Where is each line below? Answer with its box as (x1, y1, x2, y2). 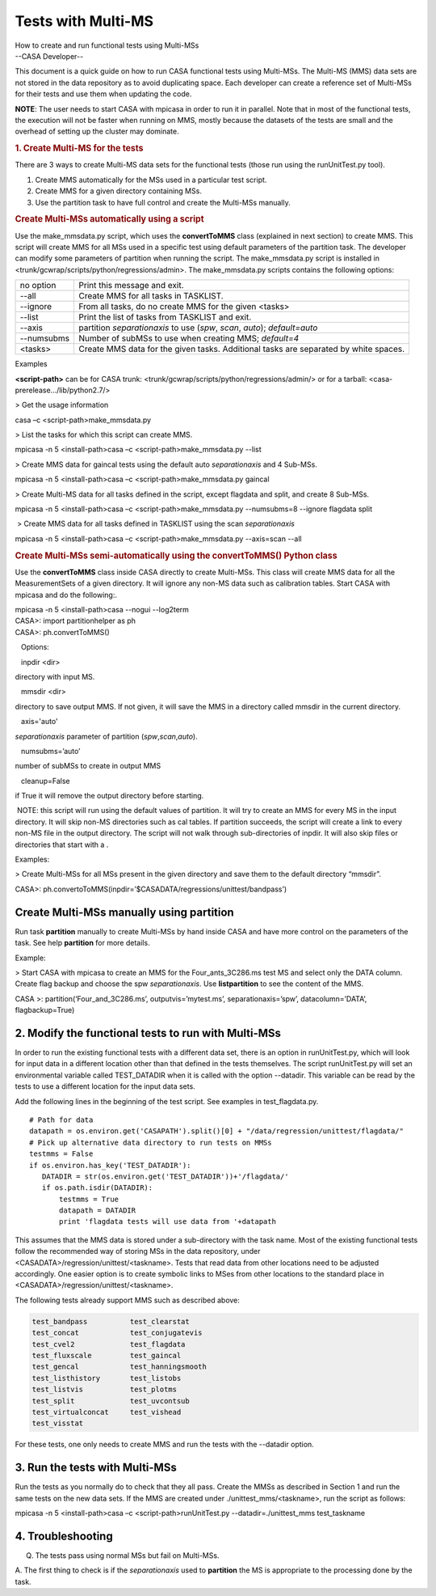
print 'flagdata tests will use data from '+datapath (59, 1217, 276, 1226)
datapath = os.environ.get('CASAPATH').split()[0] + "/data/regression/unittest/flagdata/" (29, 1127, 404, 1136)
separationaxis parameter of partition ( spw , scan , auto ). (15, 731, 198, 741)
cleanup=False (20, 776, 70, 785)
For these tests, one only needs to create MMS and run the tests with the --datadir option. (15, 1440, 314, 1450)
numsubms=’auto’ (20, 746, 81, 756)
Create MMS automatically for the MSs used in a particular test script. (35, 175, 267, 184)
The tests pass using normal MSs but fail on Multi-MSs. (35, 1550, 220, 1560)
